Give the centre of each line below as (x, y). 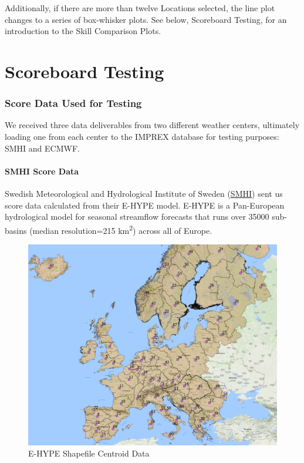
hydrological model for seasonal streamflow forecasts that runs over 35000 (137, 217)
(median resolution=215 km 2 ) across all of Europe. (121, 229)
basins (16, 230)
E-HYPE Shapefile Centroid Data (89, 453)
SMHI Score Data (42, 171)
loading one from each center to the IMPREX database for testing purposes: (142, 136)
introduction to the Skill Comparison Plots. (83, 31)
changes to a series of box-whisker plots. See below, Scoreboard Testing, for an (146, 19)
